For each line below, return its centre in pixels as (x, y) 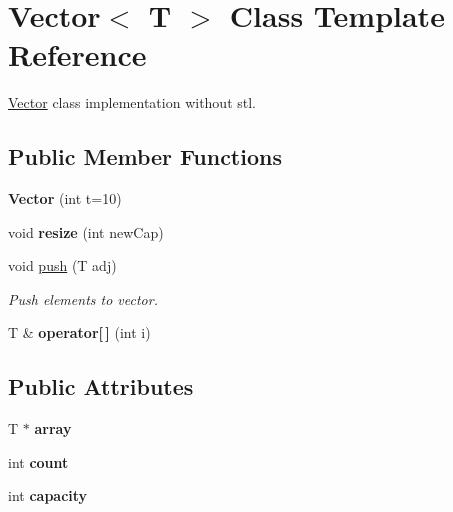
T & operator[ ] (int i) (79, 332)
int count (38, 461)
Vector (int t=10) (65, 198)
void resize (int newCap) (86, 231)
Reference (77, 54)
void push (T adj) (62, 265)
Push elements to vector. (83, 298)
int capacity (48, 495)
